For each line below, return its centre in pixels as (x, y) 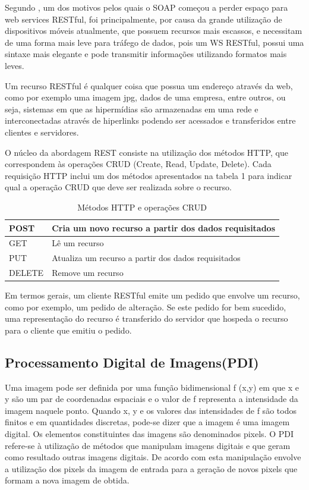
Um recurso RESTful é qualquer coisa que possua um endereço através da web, (149, 85)
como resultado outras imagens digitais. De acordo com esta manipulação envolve (153, 457)
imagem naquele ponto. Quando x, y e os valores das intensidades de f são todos (151, 410)
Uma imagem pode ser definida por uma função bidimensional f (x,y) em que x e (152, 387)
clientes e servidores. (42, 132)
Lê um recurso (78, 243)
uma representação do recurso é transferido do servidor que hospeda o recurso (146, 318)
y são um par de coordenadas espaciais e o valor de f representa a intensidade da (152, 399)
